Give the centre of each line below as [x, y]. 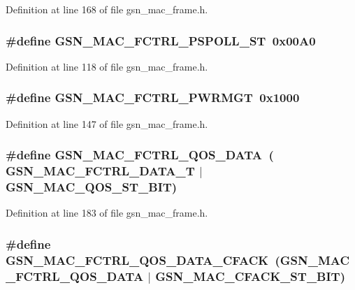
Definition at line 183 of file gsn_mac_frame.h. [107, 213]
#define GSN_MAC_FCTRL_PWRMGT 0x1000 [153, 97]
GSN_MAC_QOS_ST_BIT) [92, 187]
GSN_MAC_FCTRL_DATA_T [100, 171]
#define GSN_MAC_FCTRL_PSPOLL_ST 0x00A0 [161, 40]
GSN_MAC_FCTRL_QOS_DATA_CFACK [137, 260]
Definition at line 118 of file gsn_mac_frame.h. [107, 66]
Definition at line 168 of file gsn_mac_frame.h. [107, 9]
